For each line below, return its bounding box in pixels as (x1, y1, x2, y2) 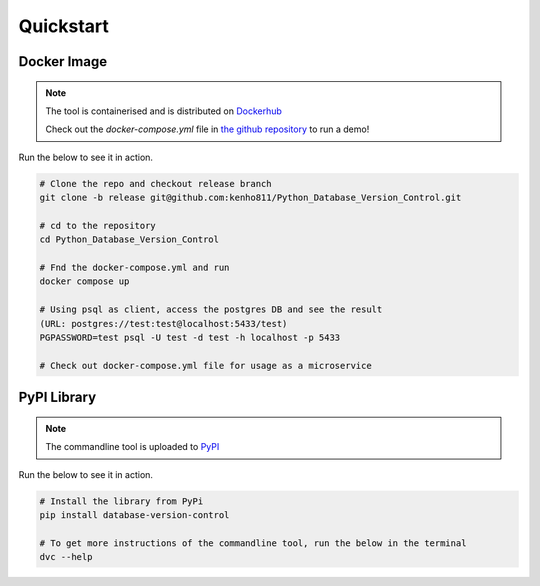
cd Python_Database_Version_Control (39, 234, 220, 245)
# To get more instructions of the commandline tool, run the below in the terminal (39, 537, 467, 549)
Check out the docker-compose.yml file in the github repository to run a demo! (45, 123, 370, 135)
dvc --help (39, 551, 93, 563)
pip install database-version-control (39, 509, 230, 520)
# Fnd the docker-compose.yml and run (39, 262, 230, 274)
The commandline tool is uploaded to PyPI (45, 441, 220, 453)
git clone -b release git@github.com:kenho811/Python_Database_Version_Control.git (39, 192, 462, 204)
